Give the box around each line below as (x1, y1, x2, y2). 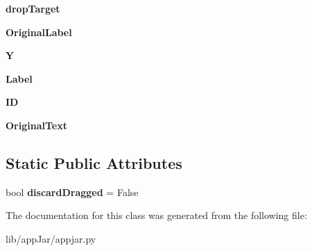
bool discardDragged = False (6, 184, 139, 199)
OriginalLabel (6, 24, 72, 39)
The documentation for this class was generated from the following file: (6, 208, 307, 222)
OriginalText (6, 118, 67, 132)
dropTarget (6, 1, 60, 15)
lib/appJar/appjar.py (6, 231, 96, 245)
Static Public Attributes (6, 152, 182, 173)
